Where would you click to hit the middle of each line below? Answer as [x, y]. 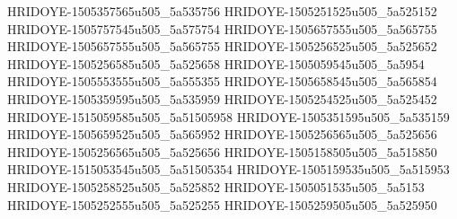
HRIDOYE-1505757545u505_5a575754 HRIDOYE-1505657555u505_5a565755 [222, 28]
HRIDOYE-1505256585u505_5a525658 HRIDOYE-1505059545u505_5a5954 [216, 63]
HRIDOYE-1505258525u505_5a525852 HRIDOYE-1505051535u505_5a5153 [216, 186]
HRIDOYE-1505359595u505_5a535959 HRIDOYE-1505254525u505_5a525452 [222, 98]
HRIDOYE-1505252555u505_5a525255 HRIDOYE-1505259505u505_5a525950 [222, 204]
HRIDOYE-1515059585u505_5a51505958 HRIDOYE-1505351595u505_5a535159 [228, 116]
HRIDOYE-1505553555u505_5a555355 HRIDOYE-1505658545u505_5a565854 [222, 81]
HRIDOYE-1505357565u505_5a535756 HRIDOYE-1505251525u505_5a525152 [222, 11]
